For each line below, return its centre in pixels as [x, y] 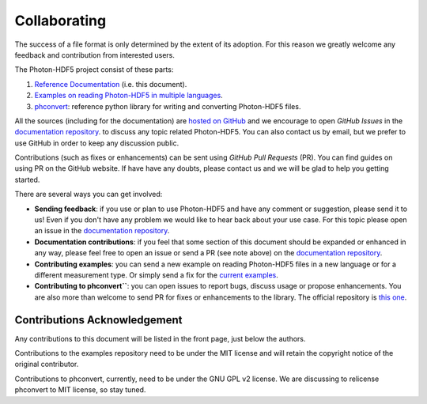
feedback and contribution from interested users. [95, 55]
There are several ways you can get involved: [89, 194]
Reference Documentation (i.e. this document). [111, 84]
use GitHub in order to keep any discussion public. [97, 143]
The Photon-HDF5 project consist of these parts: [94, 70]
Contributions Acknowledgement [98, 320]
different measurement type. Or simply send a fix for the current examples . [156, 275]
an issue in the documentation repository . [102, 231]
